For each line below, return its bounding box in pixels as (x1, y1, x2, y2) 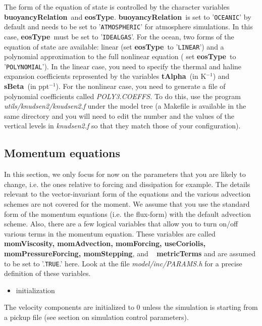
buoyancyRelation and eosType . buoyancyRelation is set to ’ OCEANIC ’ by (4, 11, 251, 22)
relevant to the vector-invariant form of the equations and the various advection (4, 189, 251, 199)
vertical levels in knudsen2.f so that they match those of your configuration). (4, 120, 241, 131)
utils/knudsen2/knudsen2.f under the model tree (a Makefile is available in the (4, 101, 246, 111)
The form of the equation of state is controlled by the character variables (4, 2, 230, 12)
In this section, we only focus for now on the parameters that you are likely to (4, 169, 246, 179)
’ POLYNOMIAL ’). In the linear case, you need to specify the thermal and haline (4, 61, 242, 71)
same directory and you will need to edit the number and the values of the (4, 110, 235, 121)
